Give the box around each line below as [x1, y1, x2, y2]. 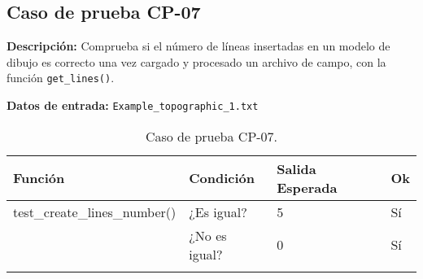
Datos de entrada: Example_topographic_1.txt [7, 97, 259, 114]
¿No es [189, 225, 227, 245]
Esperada [277, 177, 338, 197]
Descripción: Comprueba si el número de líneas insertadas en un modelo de [7, 37, 390, 54]
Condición [189, 168, 255, 188]
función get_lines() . [7, 69, 115, 86]
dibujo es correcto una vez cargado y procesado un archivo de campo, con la [7, 53, 386, 70]
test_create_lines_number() [13, 202, 177, 221]
